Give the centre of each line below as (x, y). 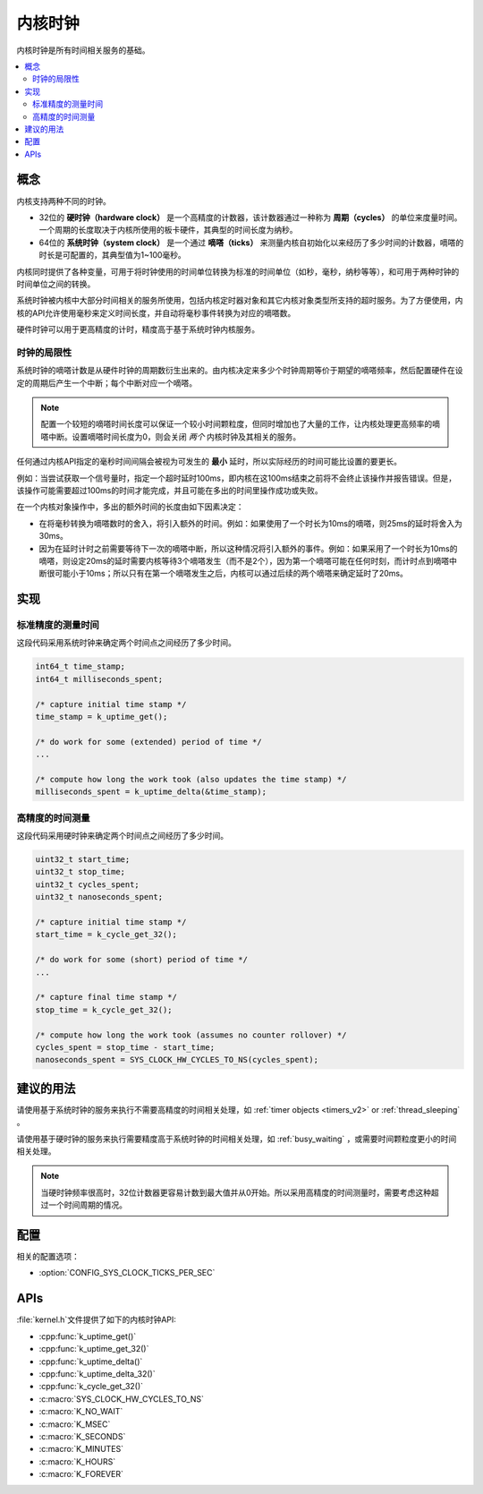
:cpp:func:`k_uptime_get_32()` (94, 1349)
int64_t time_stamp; (80, 666)
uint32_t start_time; (83, 860)
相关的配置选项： (48, 1257)
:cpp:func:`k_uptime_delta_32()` (97, 1373)
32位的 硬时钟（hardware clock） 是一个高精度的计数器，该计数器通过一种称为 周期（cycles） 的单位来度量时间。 (250, 217)
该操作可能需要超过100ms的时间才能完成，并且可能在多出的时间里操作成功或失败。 (170, 490)
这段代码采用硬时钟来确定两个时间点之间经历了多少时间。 (122, 836)
